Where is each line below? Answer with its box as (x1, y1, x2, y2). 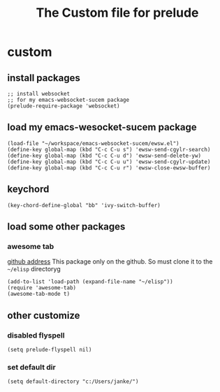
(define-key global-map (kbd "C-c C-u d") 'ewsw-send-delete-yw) (7, 152, 201, 159)
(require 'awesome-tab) (7, 285, 77, 292)
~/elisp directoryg (7, 265, 61, 273)
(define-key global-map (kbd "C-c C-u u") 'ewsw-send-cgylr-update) (7, 158, 211, 165)
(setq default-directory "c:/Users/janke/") (7, 378, 139, 385)
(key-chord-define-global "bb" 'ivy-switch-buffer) (7, 202, 161, 209)
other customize (7, 309, 80, 322)
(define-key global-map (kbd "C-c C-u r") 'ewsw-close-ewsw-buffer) (7, 164, 211, 172)
